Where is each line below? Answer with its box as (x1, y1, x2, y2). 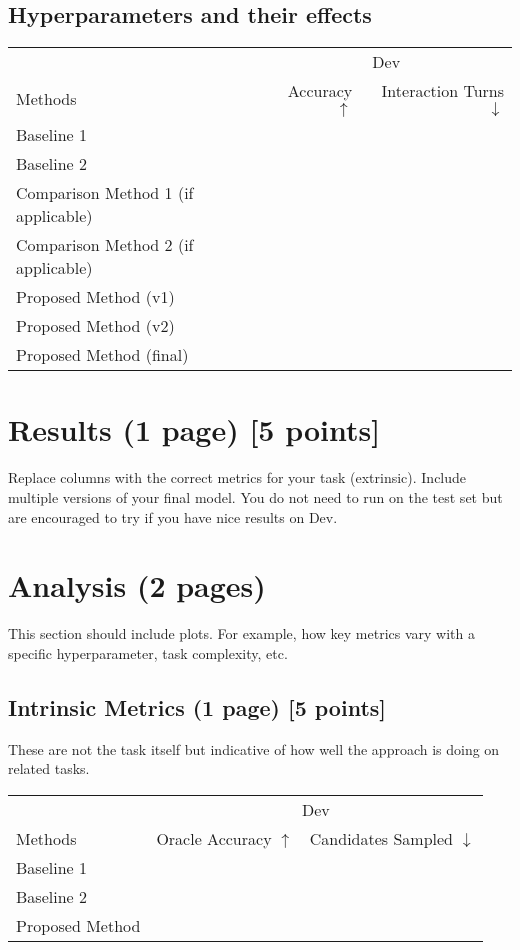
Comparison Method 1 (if (16, 181, 194, 205)
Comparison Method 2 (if (16, 233, 194, 257)
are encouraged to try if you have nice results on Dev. (8, 506, 338, 527)
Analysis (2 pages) (8, 565, 266, 606)
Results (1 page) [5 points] (8, 409, 381, 450)
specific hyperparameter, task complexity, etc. (8, 642, 288, 663)
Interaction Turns (381, 79, 504, 103)
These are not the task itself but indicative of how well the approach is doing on (8, 738, 500, 759)
